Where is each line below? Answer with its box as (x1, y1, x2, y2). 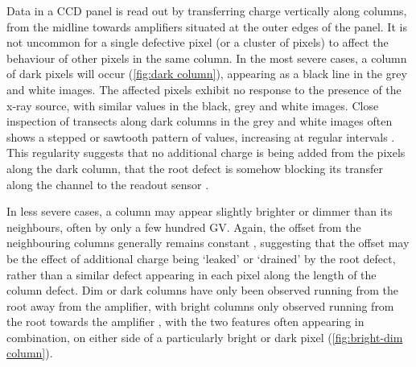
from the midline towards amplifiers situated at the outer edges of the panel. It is (6, 18, 407, 35)
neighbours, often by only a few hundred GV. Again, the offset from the (6, 218, 361, 235)
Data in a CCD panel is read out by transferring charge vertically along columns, (6, 2, 407, 19)
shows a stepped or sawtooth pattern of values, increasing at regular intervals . (6, 128, 395, 145)
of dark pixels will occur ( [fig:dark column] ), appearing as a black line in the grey (6, 65, 407, 82)
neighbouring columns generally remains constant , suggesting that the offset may (6, 234, 410, 251)
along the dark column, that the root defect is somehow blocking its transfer (6, 159, 383, 176)
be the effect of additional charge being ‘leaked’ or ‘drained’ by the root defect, (6, 249, 396, 266)
